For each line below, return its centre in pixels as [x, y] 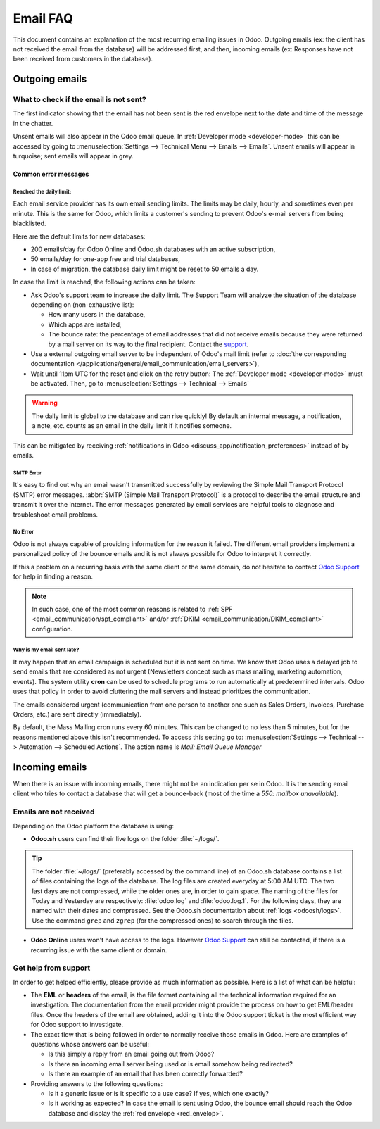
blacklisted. [30, 223]
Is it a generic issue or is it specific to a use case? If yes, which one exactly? [159, 1093]
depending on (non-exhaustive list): [82, 304]
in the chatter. [33, 123]
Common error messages [51, 174]
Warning [45, 403]
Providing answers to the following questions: [97, 1083]
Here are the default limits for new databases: [79, 236]
